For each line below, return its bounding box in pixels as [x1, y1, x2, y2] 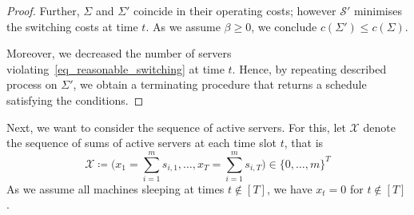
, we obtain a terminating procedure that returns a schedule [73, 76, 367, 93]
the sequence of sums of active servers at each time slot [6, 134, 277, 151]
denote [363, 118, 396, 135]
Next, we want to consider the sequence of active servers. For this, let [6, 118, 346, 135]
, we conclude [251, 18, 317, 34]
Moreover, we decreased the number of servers [6, 45, 232, 62]
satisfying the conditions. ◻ [6, 91, 144, 108]
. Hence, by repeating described [232, 60, 387, 77]
